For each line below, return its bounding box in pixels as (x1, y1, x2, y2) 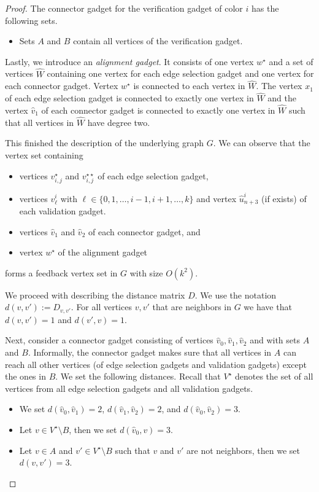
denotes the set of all (234, 370, 313, 383)
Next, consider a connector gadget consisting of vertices (5, 334, 213, 346)
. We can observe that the (213, 136, 310, 149)
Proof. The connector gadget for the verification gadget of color (5, 2, 243, 14)
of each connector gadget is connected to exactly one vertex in (41, 104, 275, 117)
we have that (244, 300, 292, 313)
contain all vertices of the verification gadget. (73, 34, 243, 47)
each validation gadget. (19, 204, 106, 217)
